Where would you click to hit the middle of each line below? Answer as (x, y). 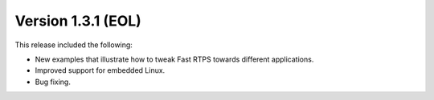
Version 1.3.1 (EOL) (78, 21)
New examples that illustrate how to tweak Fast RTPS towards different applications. (174, 59)
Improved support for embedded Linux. (100, 70)
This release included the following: (74, 45)
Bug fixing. (53, 82)
